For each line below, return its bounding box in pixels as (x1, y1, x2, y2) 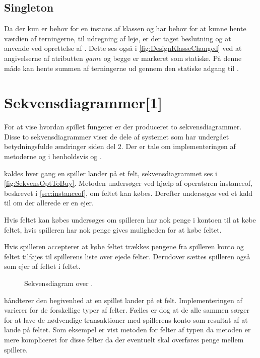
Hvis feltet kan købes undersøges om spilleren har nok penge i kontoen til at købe (4, 214, 256, 225)
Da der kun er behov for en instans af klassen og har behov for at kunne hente (4, 23, 246, 34)
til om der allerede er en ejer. (4, 197, 94, 208)
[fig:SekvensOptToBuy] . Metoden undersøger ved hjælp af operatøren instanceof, (4, 178, 252, 188)
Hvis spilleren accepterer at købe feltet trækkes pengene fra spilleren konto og (4, 241, 244, 252)
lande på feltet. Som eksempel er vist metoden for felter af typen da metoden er (4, 324, 251, 335)
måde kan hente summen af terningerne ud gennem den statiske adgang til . (4, 62, 239, 73)
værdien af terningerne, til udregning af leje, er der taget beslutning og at (4, 33, 231, 43)
